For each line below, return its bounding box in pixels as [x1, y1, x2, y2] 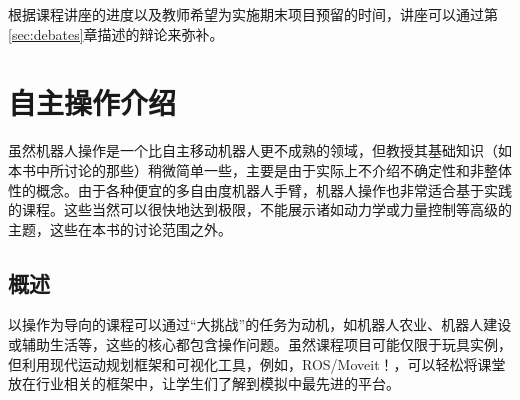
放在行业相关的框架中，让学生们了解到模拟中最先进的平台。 [8, 373, 400, 394]
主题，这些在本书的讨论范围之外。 [8, 218, 232, 239]
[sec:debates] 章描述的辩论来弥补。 [8, 23, 224, 44]
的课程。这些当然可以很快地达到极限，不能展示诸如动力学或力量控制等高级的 [8, 199, 512, 220]
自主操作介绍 [8, 82, 177, 123]
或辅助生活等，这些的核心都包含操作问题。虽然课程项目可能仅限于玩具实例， [8, 334, 512, 355]
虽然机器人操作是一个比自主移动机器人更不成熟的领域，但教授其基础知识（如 [8, 140, 512, 161]
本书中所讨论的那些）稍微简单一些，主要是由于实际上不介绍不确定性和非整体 [8, 159, 512, 180]
